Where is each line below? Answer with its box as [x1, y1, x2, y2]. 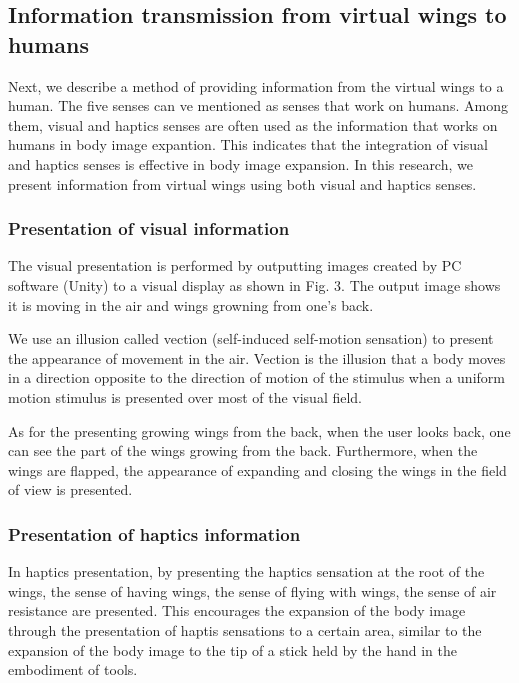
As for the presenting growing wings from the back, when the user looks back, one [8, 420, 511, 441]
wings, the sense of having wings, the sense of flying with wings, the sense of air [8, 580, 497, 601]
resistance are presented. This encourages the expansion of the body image [8, 600, 466, 621]
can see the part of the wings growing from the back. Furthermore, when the [8, 440, 478, 461]
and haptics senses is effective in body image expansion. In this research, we [8, 153, 473, 174]
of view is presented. [8, 479, 133, 500]
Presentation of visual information [8, 216, 290, 241]
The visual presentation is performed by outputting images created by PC [8, 255, 462, 276]
